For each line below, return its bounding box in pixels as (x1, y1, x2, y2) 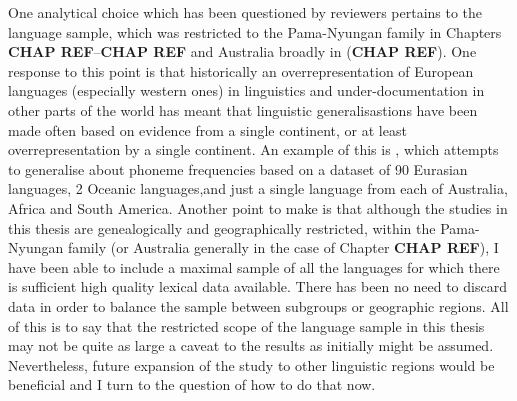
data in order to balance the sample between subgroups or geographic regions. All (8, 295, 509, 316)
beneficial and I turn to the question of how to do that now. (8, 374, 376, 395)
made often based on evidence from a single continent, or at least (8, 119, 407, 140)
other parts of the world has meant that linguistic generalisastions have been (8, 99, 478, 120)
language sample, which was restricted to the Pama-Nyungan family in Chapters (8, 21, 502, 42)
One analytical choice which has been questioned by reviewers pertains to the (8, 2, 483, 22)
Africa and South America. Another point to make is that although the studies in (8, 197, 508, 218)
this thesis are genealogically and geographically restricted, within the (8, 217, 436, 238)
